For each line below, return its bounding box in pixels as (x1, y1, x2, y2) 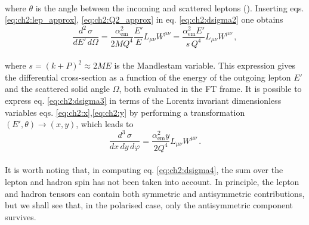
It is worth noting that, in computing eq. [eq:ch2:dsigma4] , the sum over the (5, 164, 283, 176)
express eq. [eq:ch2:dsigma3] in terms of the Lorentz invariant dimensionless (5, 94, 282, 107)
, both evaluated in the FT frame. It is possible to (119, 82, 302, 95)
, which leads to (76, 118, 134, 130)
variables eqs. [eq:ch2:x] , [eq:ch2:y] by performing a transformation (5, 106, 245, 118)
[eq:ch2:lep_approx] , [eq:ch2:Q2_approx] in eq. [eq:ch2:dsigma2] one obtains (5, 13, 283, 26)
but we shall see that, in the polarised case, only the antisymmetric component (5, 199, 293, 211)
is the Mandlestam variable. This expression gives (114, 59, 295, 72)
